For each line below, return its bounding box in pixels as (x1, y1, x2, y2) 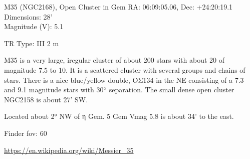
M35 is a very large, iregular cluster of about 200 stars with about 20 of (4, 55, 224, 65)
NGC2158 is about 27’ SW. (4, 94, 88, 104)
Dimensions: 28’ (4, 11, 53, 22)
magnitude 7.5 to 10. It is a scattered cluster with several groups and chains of (4, 64, 245, 75)
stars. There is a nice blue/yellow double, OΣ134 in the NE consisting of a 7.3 (4, 74, 244, 85)
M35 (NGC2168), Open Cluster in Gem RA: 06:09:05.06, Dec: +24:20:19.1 (4, 2, 233, 12)
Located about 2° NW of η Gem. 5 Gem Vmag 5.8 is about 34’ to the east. (4, 111, 234, 121)
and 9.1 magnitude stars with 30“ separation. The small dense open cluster (4, 84, 234, 95)
